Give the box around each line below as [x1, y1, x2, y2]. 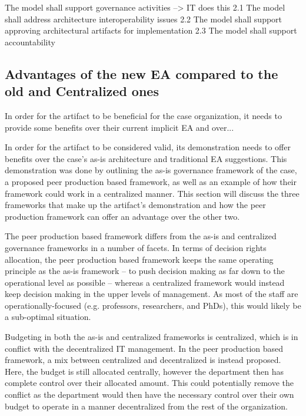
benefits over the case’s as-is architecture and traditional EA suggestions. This [5, 152, 287, 164]
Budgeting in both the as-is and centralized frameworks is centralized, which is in [5, 331, 298, 343]
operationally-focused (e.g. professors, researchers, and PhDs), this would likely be [5, 299, 301, 311]
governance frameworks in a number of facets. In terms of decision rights [5, 241, 267, 253]
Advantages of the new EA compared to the [5, 64, 278, 82]
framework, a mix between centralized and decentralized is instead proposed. [5, 354, 281, 366]
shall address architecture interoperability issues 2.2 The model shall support [5, 12, 282, 25]
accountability [5, 35, 55, 48]
